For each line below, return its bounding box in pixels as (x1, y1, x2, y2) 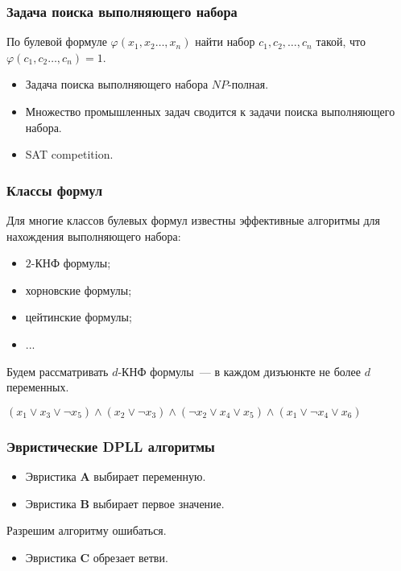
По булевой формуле (6, 33, 107, 50)
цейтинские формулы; (25, 308, 132, 325)
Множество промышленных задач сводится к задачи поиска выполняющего (25, 103, 395, 119)
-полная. (228, 76, 269, 93)
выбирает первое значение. (93, 494, 225, 511)
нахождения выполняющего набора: (6, 227, 181, 244)
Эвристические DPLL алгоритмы (6, 436, 215, 456)
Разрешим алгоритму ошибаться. (6, 522, 167, 539)
